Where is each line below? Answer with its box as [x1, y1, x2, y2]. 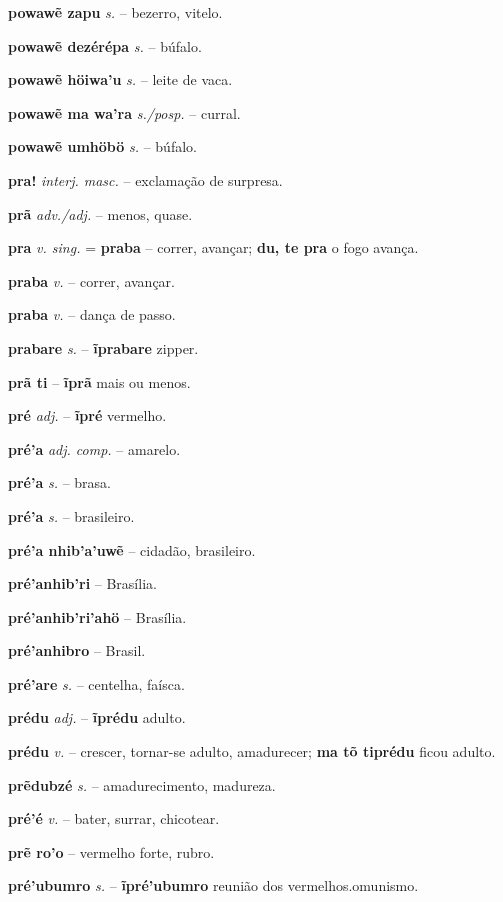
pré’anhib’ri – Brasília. [8, 573, 157, 594]
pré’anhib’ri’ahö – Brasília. [8, 606, 187, 627]
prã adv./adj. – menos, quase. [8, 203, 193, 224]
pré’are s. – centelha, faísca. [8, 673, 185, 694]
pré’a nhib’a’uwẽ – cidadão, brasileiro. [8, 539, 256, 560]
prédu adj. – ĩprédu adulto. [8, 707, 186, 728]
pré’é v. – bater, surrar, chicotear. [8, 808, 220, 829]
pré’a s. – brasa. [8, 472, 111, 493]
